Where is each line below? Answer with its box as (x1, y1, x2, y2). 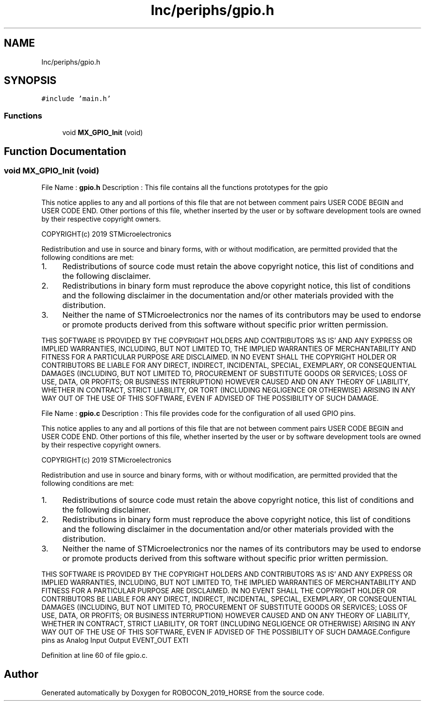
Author (4, 668, 38, 680)
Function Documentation (4, 145, 126, 157)
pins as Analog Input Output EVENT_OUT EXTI (41, 636, 188, 645)
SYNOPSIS (4, 74, 57, 87)
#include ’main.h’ (41, 95, 111, 103)
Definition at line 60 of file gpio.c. (41, 651, 148, 660)
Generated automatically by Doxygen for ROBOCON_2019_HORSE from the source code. (41, 688, 325, 697)
